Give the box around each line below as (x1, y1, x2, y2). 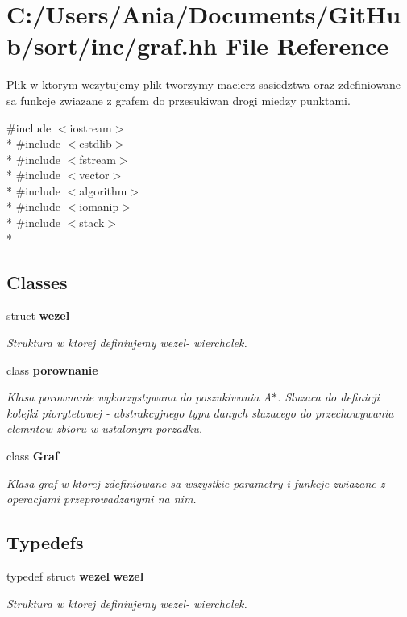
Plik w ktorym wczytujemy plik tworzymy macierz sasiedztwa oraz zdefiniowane (6, 76, 401, 93)
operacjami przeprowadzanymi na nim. (6, 490, 197, 507)
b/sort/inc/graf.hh (6, 29, 218, 62)
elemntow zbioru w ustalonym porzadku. (6, 420, 202, 437)
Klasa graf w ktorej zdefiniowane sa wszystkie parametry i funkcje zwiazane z (6, 474, 385, 491)
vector (79, 166, 110, 183)
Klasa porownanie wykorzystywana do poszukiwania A (6, 388, 272, 405)
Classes (6, 269, 68, 294)
